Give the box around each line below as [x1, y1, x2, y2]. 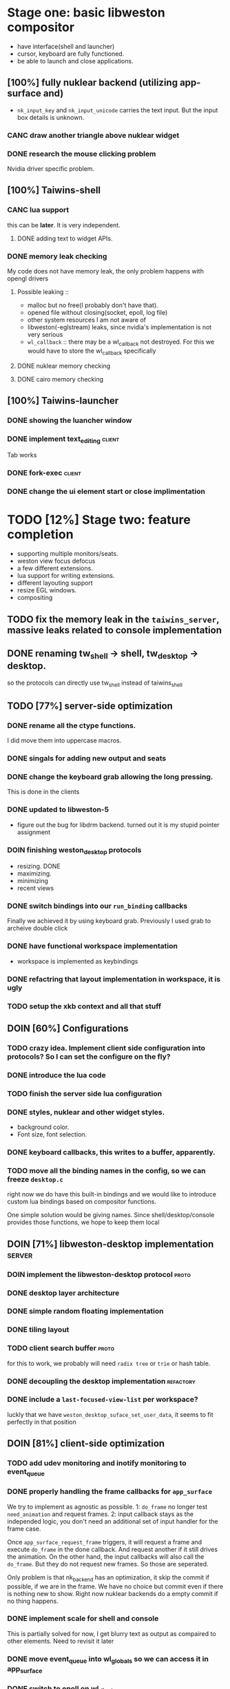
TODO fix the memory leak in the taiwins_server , [7, 613, 220, 625]
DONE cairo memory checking [17, 375, 104, 383]
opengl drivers [7, 274, 49, 282]
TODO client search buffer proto [7, 1343, 115, 1353]
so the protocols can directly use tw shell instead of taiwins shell [7, 678, 182, 688]
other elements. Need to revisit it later [7, 1637, 114, 1645]
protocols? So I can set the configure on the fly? [7, 1052, 171, 1061]
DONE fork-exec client [7, 468, 81, 478]
